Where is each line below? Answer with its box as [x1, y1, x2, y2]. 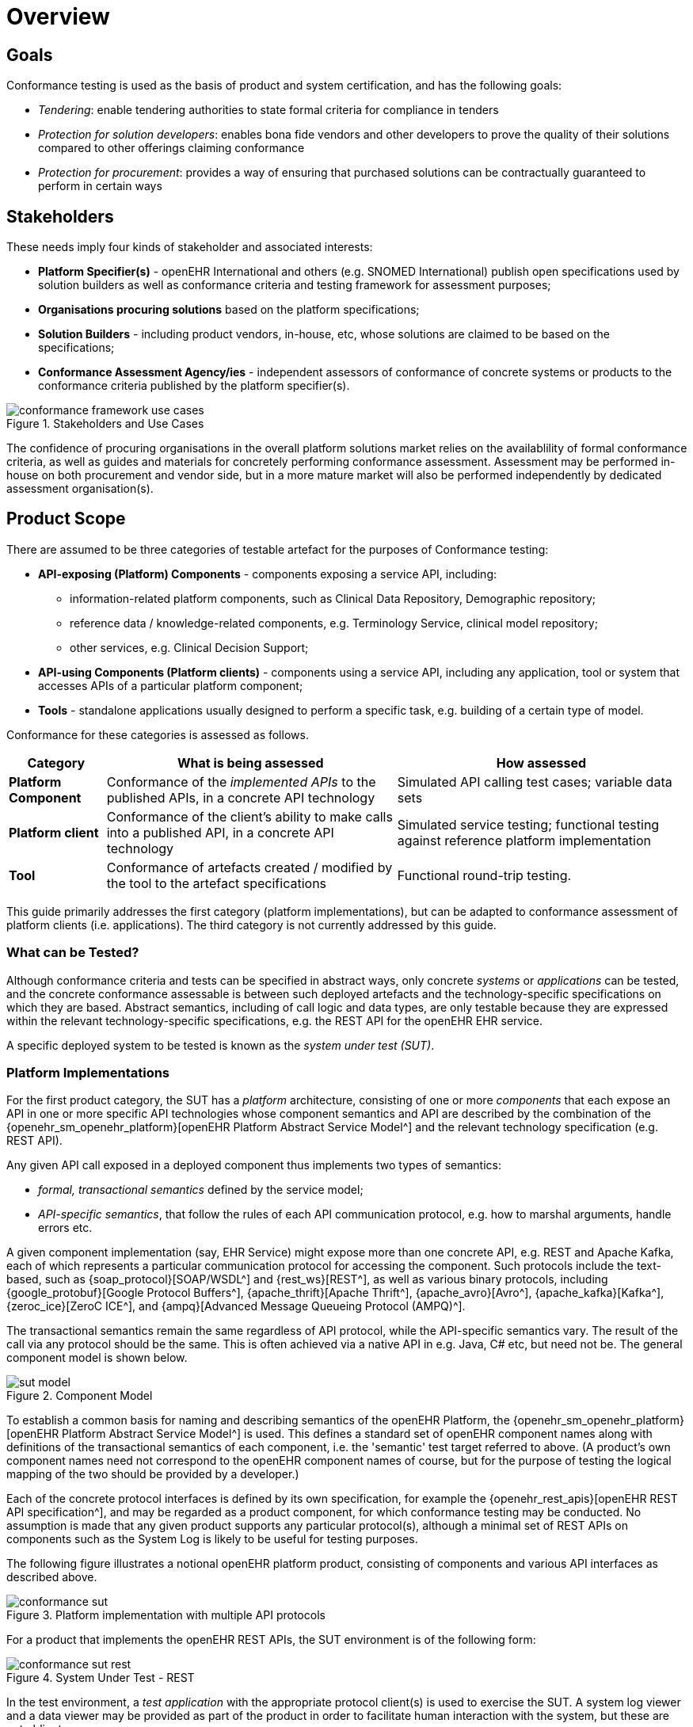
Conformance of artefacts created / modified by [106, 859, 393, 875]
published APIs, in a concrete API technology [106, 789, 375, 806]
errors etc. [38, 1221, 93, 1235]
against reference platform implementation [397, 832, 651, 848]
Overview [6, 3, 110, 30]
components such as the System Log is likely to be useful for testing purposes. [6, 1532, 418, 1546]
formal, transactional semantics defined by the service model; [38, 1183, 364, 1197]
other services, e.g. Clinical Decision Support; [70, 640, 309, 654]
